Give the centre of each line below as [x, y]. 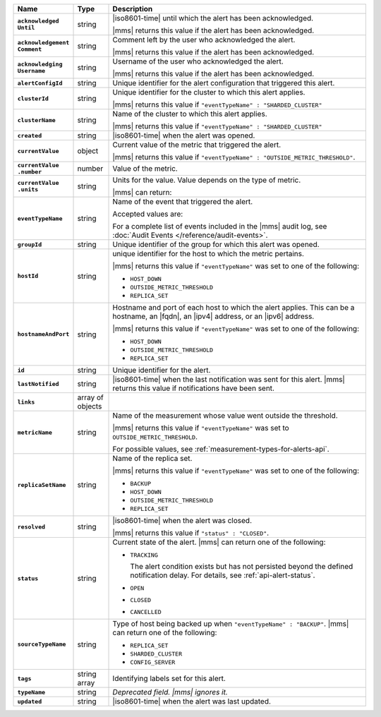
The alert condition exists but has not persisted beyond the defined [242, 566]
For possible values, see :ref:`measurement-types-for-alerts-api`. [221, 449]
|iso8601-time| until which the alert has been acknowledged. [213, 18]
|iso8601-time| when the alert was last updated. [192, 701]
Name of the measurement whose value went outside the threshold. [225, 415]
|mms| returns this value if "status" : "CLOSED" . [191, 533]
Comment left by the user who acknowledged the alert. [204, 40]
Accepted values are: [148, 214]
